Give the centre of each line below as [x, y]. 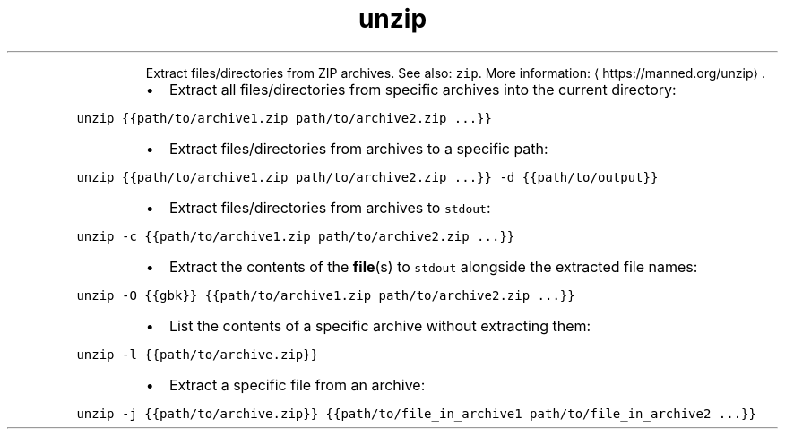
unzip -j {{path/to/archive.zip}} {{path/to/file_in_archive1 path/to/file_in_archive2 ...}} [416, 413]
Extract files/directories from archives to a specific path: [358, 148]
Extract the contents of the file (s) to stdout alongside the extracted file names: [433, 266]
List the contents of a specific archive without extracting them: [380, 325]
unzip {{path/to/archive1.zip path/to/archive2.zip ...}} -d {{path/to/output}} [367, 177]
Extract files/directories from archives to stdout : [330, 207]
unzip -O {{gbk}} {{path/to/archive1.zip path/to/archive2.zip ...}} [326, 295]
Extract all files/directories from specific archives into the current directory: [423, 89]
